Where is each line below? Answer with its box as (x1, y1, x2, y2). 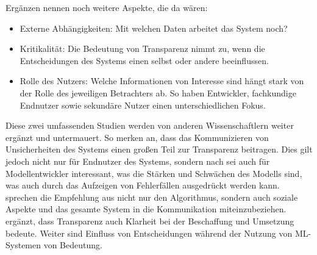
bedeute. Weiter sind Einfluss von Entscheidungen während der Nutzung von (5, 226, 293, 239)
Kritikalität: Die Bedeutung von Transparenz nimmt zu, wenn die (20, 42, 265, 55)
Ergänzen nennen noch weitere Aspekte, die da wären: (5, 1, 208, 13)
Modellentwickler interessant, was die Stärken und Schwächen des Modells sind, (5, 167, 302, 179)
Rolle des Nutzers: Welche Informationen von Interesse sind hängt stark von (20, 74, 304, 87)
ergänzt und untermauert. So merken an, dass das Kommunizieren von (5, 131, 269, 143)
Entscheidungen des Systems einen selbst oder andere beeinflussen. (20, 54, 269, 66)
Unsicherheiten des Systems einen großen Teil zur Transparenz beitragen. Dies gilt (5, 143, 313, 156)
